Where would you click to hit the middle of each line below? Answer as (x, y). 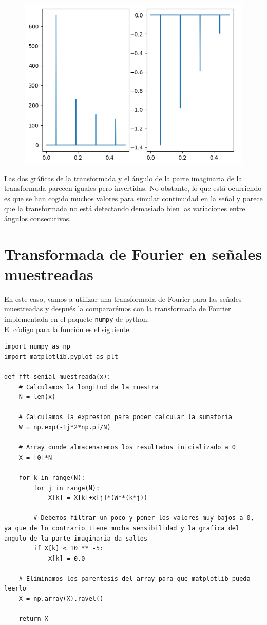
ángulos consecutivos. (38, 218)
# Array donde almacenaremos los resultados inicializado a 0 (127, 448)
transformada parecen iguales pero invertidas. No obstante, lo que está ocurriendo (133, 188)
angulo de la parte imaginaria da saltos (76, 538)
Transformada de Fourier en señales (133, 254)
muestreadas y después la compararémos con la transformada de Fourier (118, 309)
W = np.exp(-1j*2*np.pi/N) (65, 427)
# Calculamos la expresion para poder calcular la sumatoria (125, 417)
